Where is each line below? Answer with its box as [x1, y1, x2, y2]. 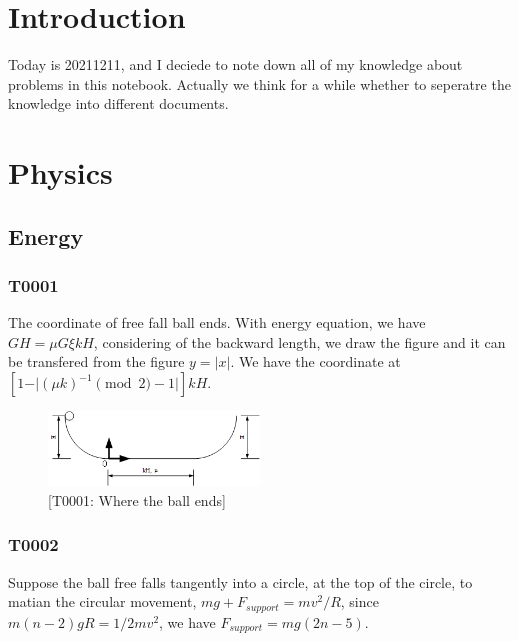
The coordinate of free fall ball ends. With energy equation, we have [8, 312, 426, 333]
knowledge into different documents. [8, 93, 229, 114]
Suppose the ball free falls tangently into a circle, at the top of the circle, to [8, 571, 473, 592]
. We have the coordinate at [230, 351, 401, 372]
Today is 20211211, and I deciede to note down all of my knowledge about [8, 54, 463, 75]
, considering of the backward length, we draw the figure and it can [93, 331, 506, 352]
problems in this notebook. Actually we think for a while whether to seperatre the [8, 73, 511, 94]
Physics [8, 152, 113, 193]
